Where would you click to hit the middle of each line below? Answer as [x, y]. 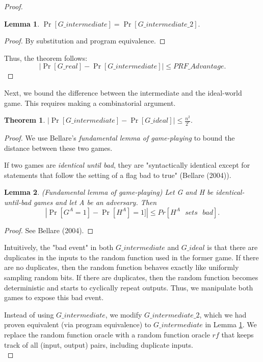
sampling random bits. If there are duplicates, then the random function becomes [131, 277]
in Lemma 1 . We [231, 324]
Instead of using [29, 314]
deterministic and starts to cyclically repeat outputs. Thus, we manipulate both [129, 287]
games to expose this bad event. [54, 297]
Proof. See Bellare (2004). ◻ [49, 230]
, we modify [124, 314]
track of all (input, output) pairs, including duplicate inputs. [99, 344]
